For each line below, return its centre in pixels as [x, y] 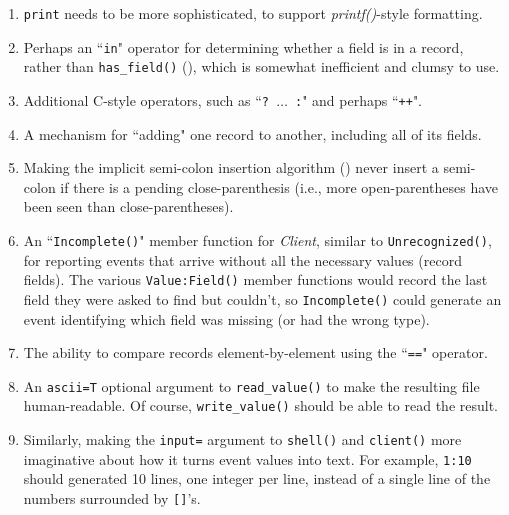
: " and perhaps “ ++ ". [359, 99]
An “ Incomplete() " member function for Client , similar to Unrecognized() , [257, 240]
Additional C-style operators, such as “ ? [146, 99]
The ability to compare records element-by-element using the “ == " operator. [255, 352]
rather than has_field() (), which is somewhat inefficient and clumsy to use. [261, 66]
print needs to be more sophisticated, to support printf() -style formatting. [253, 13]
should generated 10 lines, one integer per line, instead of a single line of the [257, 478]
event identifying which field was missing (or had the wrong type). [226, 318]
